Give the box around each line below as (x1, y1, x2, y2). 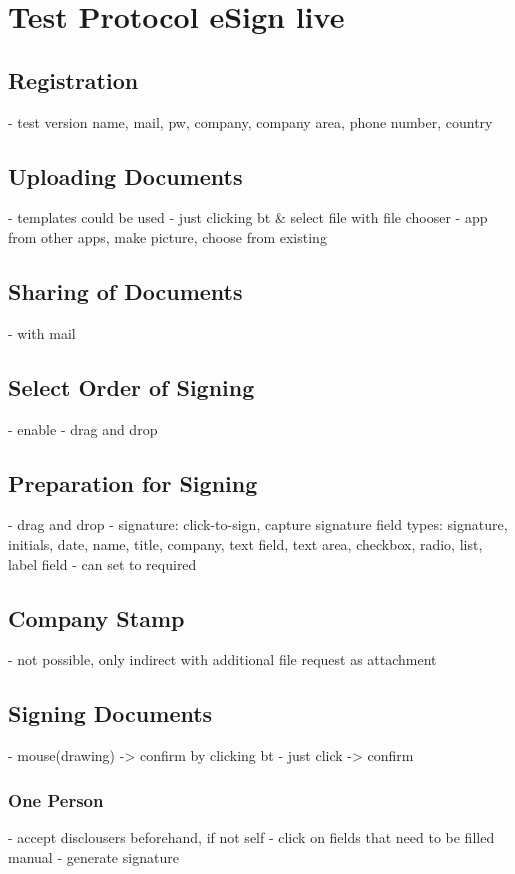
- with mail (8, 322, 76, 343)
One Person (8, 787, 104, 812)
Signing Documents (8, 698, 213, 729)
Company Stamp (8, 602, 185, 633)
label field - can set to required (8, 553, 197, 574)
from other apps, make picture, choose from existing (8, 226, 327, 247)
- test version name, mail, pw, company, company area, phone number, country (8, 111, 493, 132)
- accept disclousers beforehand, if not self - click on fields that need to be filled (8, 826, 495, 847)
